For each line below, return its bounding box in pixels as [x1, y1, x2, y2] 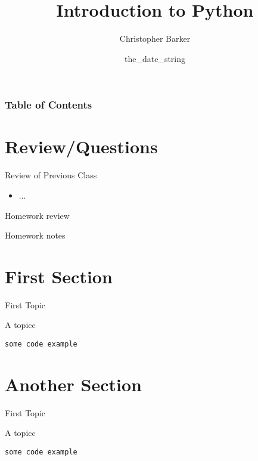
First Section [5, 264, 113, 288]
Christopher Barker [119, 32, 191, 45]
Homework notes [5, 229, 66, 242]
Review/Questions [5, 134, 158, 159]
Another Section [5, 372, 142, 396]
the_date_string [124, 52, 186, 64]
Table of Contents [5, 97, 92, 112]
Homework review [5, 209, 70, 221]
